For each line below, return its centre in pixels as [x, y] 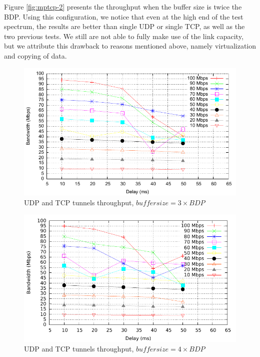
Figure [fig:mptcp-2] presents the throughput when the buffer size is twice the [123, 7]
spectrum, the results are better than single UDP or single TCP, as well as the [124, 26]
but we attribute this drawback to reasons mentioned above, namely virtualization [130, 46]
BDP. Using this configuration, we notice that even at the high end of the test [124, 16]
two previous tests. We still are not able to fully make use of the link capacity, [124, 36]
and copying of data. [35, 55]
